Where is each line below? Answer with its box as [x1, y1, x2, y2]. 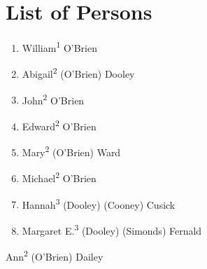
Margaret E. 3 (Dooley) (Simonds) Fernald [22, 221, 202, 237]
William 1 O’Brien [22, 39, 98, 55]
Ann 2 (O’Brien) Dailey [6, 247, 103, 263]
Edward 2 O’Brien [22, 116, 97, 133]
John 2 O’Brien [22, 90, 85, 107]
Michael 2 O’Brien [22, 169, 97, 186]
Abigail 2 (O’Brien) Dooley [22, 64, 135, 81]
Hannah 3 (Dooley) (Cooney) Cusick [22, 195, 176, 212]
